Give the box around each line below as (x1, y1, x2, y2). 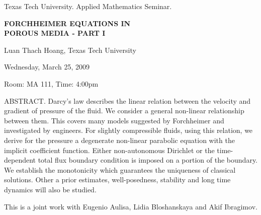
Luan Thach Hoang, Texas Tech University (4, 44, 136, 55)
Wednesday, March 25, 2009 (4, 61, 90, 72)
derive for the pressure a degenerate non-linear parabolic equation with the (4, 134, 235, 145)
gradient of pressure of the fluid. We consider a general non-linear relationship (4, 105, 244, 116)
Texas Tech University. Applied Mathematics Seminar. (4, 1, 172, 11)
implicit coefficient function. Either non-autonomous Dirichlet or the (4, 145, 215, 155)
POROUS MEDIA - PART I (4, 28, 106, 38)
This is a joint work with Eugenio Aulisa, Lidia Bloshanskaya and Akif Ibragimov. (4, 201, 257, 211)
